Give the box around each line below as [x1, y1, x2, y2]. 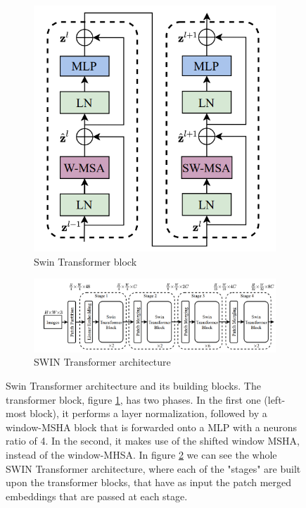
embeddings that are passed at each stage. [6, 488, 188, 503]
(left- [264, 392, 286, 407]
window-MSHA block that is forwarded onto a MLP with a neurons [6, 419, 298, 434]
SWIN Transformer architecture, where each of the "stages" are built [6, 461, 301, 476]
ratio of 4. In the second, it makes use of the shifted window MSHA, [6, 433, 300, 448]
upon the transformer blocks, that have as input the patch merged [6, 475, 292, 490]
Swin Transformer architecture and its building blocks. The [6, 378, 261, 392]
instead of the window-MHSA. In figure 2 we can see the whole [6, 447, 277, 461]
